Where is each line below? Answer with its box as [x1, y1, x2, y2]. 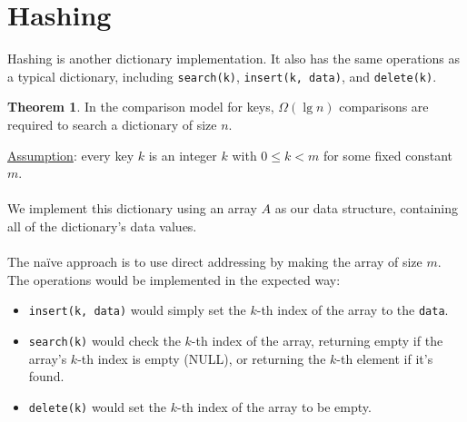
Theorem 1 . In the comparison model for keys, [7, 97, 274, 116]
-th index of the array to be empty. [176, 397, 372, 416]
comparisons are [339, 97, 429, 116]
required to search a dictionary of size [7, 114, 217, 133]
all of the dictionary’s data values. [7, 216, 197, 235]
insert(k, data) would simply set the [28, 300, 246, 319]
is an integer [148, 145, 217, 164]
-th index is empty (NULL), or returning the [77, 348, 326, 368]
